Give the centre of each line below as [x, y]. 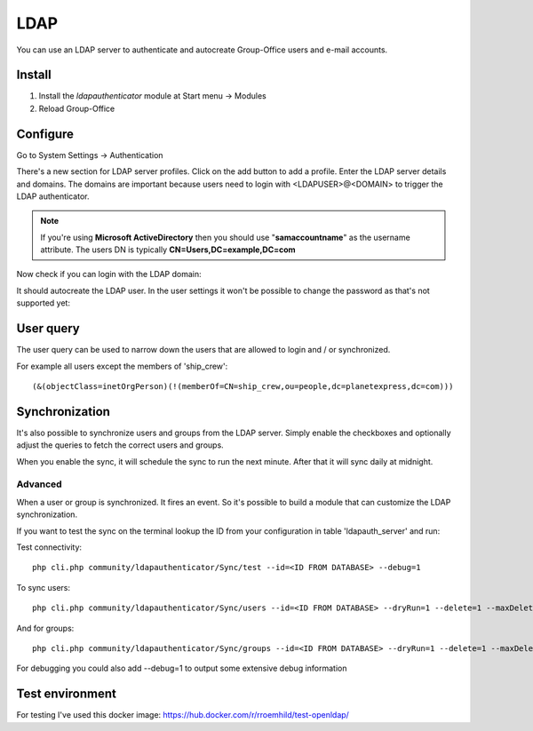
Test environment [67, 694]
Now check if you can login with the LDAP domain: [109, 274]
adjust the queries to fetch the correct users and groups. [120, 445]
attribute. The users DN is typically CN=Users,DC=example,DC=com [168, 250]
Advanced [39, 484]
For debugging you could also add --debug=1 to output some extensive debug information [182, 668]
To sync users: [44, 587]
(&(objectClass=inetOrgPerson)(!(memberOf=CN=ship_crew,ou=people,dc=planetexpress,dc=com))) [243, 386]
